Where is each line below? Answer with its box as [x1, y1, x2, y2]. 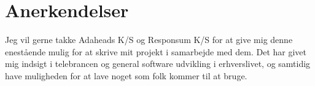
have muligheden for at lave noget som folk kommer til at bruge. [5, 69, 247, 82]
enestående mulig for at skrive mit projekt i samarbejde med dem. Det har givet [5, 45, 306, 58]
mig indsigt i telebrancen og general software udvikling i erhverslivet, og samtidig [5, 57, 311, 70]
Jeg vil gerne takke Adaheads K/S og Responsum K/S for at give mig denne [5, 33, 293, 46]
